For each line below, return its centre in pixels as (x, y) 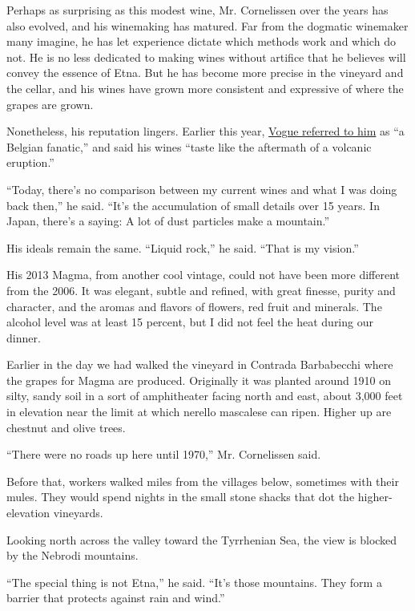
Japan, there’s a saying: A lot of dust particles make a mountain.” (168, 221)
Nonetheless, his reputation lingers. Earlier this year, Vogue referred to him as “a (205, 131)
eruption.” (30, 162)
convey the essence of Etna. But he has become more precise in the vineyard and (205, 73)
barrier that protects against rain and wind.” (116, 598)
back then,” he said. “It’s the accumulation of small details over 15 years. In (193, 205)
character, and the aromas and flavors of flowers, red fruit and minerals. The (194, 306)
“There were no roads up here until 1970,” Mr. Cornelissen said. (164, 454)
